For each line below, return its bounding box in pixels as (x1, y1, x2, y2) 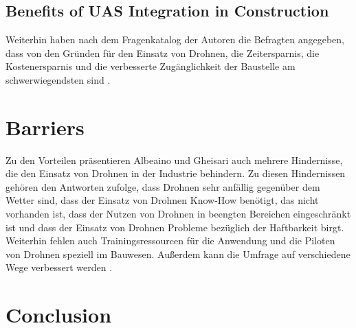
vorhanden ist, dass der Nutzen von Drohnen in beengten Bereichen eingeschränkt (5, 207, 351, 221)
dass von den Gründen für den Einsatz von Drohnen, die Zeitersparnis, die (5, 45, 320, 60)
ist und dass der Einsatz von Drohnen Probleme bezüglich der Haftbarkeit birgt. (5, 220, 344, 234)
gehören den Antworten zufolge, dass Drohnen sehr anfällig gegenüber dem (5, 179, 320, 194)
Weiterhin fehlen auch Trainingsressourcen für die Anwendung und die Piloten (5, 233, 335, 248)
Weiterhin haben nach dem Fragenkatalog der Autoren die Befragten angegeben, (5, 32, 344, 47)
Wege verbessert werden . (5, 260, 113, 274)
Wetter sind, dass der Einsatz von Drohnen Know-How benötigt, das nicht (5, 193, 319, 207)
